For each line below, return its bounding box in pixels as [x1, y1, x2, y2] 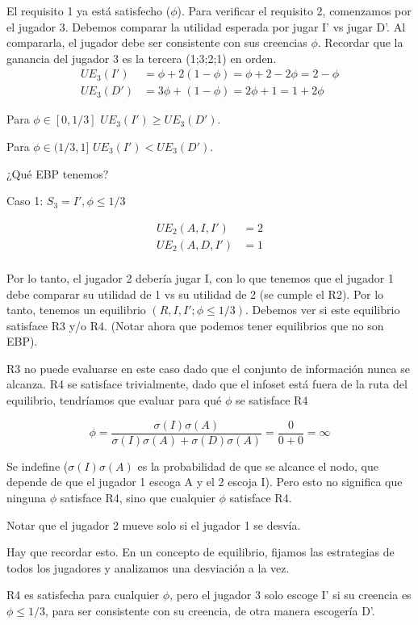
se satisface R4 [235, 392, 308, 409]
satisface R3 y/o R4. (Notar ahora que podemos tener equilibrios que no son [6, 317, 384, 333]
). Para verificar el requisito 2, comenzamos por [177, 2, 412, 19]
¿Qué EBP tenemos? [6, 165, 109, 182]
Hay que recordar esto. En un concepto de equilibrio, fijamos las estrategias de [6, 543, 395, 560]
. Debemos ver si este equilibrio [245, 301, 400, 318]
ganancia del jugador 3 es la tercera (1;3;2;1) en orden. [6, 49, 277, 66]
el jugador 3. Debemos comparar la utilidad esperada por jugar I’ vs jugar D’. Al [6, 18, 406, 35]
